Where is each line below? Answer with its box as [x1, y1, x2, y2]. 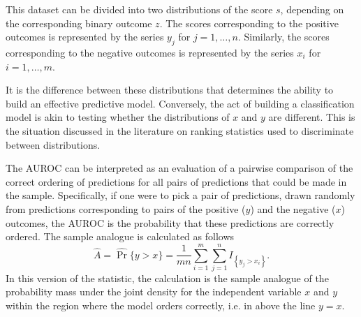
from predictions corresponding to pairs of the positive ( [6, 201, 246, 216]
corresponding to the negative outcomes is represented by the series [6, 45, 294, 59]
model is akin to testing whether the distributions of [6, 110, 230, 124]
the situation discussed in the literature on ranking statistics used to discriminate [6, 123, 354, 138]
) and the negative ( [250, 201, 336, 216]
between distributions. [6, 137, 101, 152]
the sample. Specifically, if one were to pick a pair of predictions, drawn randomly [6, 188, 355, 202]
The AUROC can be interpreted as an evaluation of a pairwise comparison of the [6, 161, 353, 175]
